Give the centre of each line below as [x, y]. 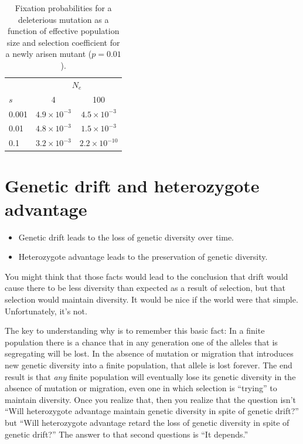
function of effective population [63, 31]
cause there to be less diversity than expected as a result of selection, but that [145, 288]
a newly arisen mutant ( [49, 54]
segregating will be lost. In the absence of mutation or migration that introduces [149, 353]
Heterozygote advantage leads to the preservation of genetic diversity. [143, 257]
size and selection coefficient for [63, 42]
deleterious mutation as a [63, 19]
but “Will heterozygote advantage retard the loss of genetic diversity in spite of [147, 422]
